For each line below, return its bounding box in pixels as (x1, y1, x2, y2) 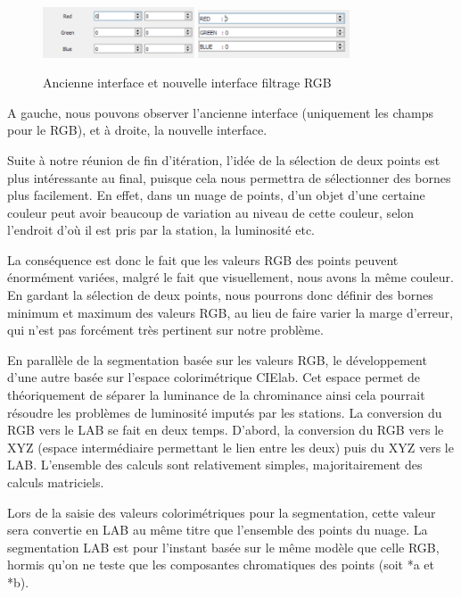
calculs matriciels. (7, 473, 104, 491)
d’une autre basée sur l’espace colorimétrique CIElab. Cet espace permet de (7, 368, 421, 386)
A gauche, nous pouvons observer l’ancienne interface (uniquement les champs (7, 103, 434, 121)
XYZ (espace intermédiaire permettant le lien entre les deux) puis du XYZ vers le (7, 437, 454, 456)
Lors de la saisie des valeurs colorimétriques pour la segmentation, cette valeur (7, 502, 436, 521)
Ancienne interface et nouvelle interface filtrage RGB (43, 73, 332, 92)
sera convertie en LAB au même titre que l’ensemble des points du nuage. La (7, 520, 428, 539)
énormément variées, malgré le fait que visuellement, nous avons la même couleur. (7, 268, 454, 287)
